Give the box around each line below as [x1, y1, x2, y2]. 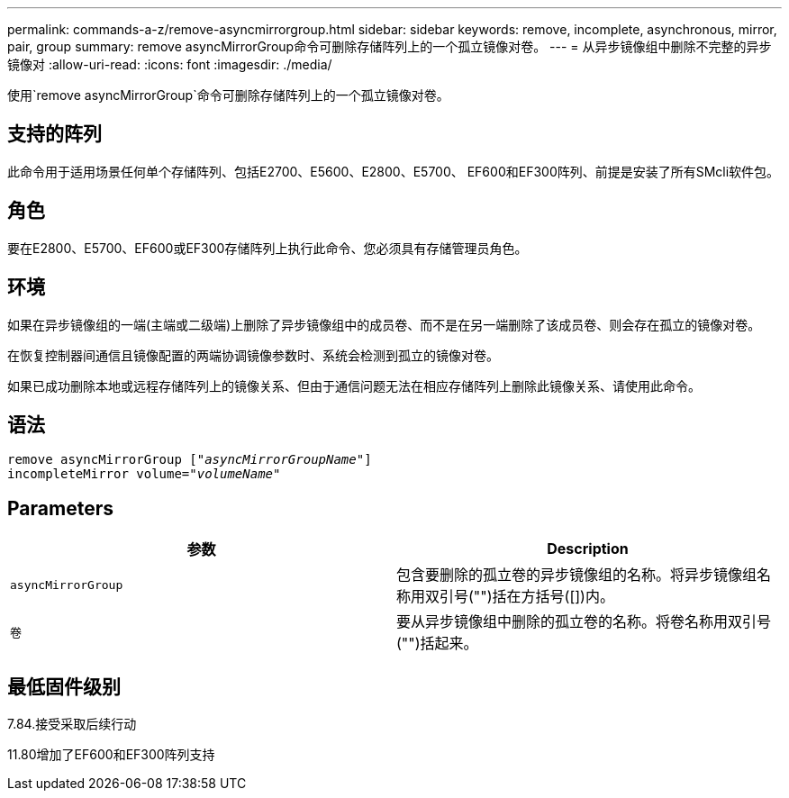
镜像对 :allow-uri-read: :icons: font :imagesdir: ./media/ [7, 57, 332, 72]
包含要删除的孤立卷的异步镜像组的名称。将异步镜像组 [396, 566, 757, 585]
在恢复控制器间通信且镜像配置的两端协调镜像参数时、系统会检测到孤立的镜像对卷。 [7, 347, 499, 363]
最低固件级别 [7, 675, 121, 698]
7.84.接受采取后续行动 [7, 716, 137, 732]
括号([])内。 [535, 587, 614, 606]
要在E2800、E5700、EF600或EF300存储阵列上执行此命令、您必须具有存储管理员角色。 [7, 240, 528, 256]
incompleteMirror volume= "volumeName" [7, 467, 281, 482]
